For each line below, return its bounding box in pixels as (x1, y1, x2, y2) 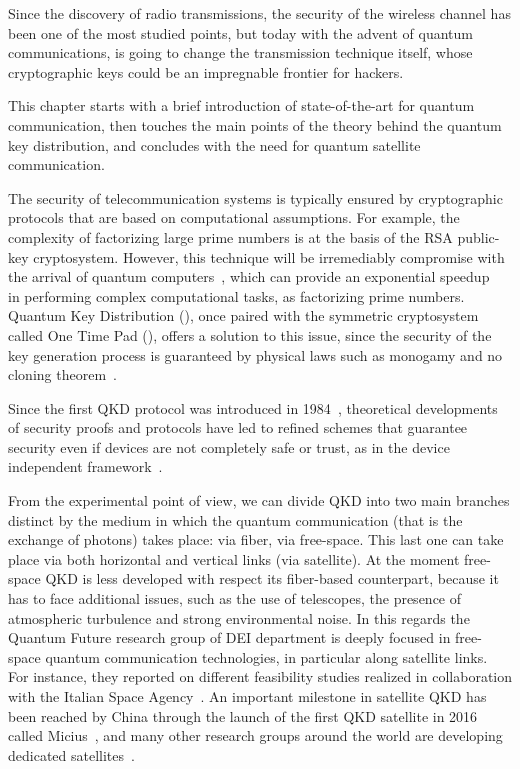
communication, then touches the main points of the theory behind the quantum (8, 114, 502, 135)
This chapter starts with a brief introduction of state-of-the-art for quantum (8, 95, 475, 116)
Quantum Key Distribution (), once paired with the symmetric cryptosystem (8, 305, 479, 326)
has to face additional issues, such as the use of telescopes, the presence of (8, 588, 462, 609)
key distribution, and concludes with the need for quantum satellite (8, 134, 421, 155)
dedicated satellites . (8, 744, 135, 765)
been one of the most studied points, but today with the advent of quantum (8, 22, 473, 43)
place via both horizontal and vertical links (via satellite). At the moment (8, 548, 460, 569)
